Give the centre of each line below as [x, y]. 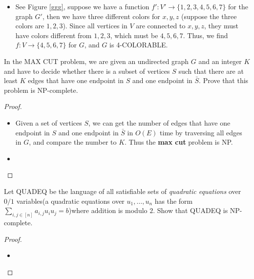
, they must [221, 26]
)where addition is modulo [108, 210]
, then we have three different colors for [101, 16]
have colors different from [53, 35]
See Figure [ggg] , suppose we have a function [82, 6]
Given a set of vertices [49, 122]
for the [238, 6]
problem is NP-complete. [41, 90]
